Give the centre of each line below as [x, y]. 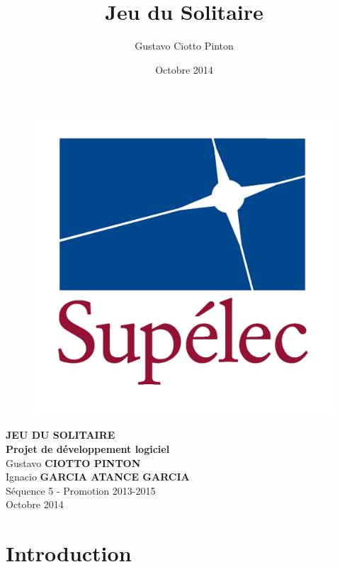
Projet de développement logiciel [88, 449]
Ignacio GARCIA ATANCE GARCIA [98, 477]
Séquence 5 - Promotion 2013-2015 [81, 490]
